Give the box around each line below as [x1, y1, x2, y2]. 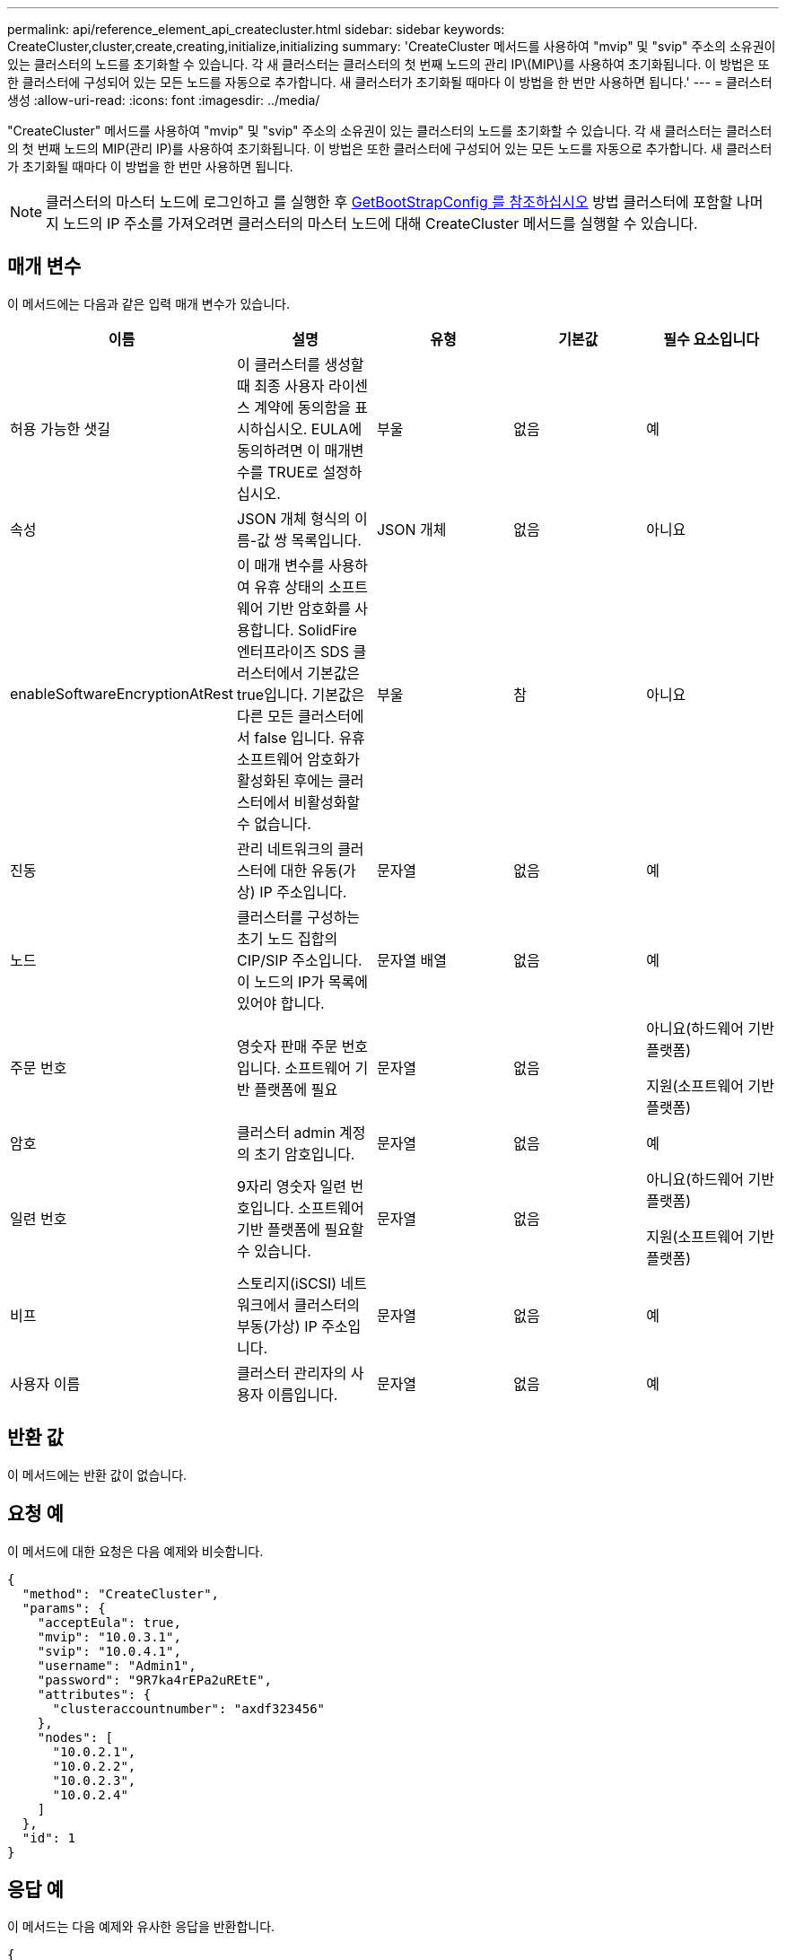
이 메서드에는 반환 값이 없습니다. [7, 1466, 188, 1483]
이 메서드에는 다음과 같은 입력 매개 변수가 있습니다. [7, 295, 290, 311]
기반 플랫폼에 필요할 [237, 1220, 364, 1238]
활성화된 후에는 [237, 771, 334, 790]
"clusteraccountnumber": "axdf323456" [52, 1701, 326, 1716]
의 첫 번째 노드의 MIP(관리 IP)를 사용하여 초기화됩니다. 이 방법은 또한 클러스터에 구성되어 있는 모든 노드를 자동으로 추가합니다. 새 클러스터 [7, 141, 773, 156]
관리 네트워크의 [237, 839, 334, 858]
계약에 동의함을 [254, 398, 351, 416]
